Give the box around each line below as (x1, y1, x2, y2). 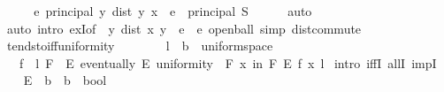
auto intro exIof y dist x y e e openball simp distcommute (6, 19, 362, 37)
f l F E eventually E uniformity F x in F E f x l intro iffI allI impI (19, 53, 437, 72)
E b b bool (23, 71, 107, 89)
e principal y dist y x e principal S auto (34, 2, 312, 19)
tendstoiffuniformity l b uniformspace (6, 36, 273, 55)
